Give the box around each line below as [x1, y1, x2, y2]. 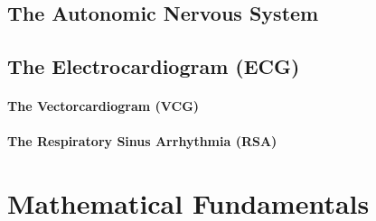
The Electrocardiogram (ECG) [7, 52, 300, 80]
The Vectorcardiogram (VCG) [7, 97, 200, 115]
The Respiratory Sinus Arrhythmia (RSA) [7, 132, 277, 151]
